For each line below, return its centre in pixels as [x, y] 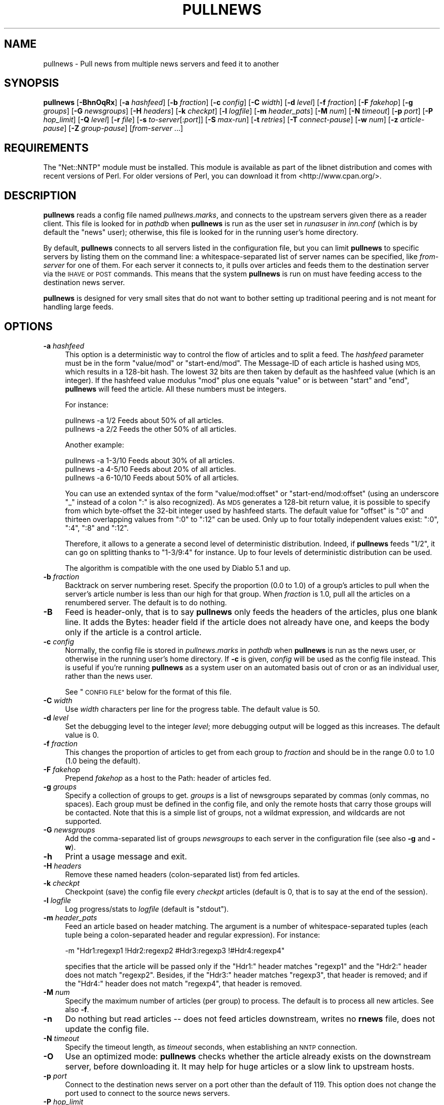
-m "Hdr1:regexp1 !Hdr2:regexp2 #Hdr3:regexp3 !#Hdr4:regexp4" [175, 950]
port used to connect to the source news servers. [147, 1093]
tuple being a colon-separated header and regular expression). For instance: [193, 935]
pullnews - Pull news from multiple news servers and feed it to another [161, 63]
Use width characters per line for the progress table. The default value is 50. [193, 709]
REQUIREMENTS [46, 148]
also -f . [77, 1009]
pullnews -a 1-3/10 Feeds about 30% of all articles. [150, 460]
